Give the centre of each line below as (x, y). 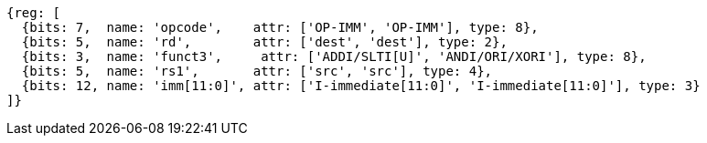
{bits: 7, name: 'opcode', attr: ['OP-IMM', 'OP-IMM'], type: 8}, (280, 27)
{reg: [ (34, 13)
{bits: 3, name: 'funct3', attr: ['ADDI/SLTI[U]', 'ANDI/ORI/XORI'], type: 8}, (334, 56)
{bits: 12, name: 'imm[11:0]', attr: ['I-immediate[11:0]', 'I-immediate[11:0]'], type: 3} (361, 86)
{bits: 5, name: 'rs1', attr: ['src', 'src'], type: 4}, (257, 71)
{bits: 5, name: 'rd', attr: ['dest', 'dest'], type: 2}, (264, 42)
